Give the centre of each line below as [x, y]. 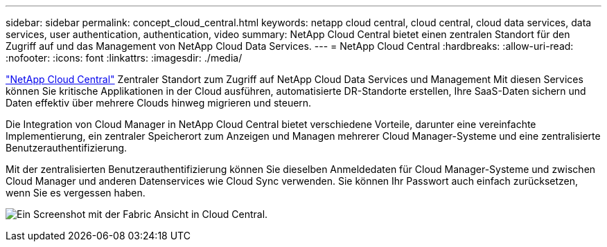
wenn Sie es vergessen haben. [76, 193]
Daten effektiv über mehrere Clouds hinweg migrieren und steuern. [159, 103]
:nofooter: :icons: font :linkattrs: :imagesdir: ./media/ [124, 58]
